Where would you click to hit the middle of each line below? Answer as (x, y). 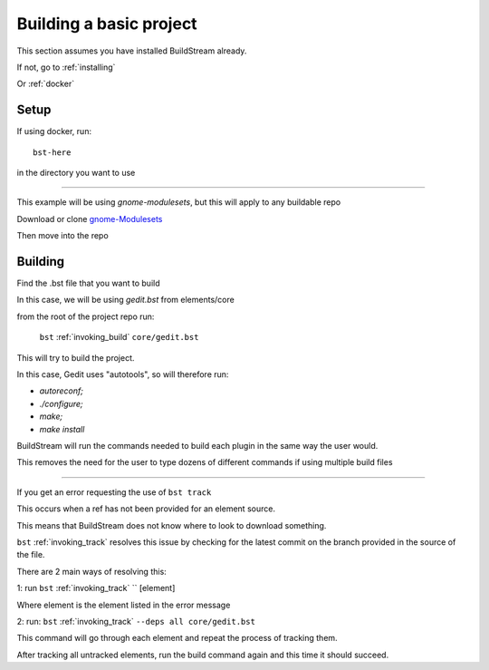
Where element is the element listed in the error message (124, 605)
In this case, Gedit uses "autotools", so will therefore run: (123, 374)
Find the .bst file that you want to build (88, 283)
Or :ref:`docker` (46, 84)
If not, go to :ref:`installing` (66, 67)
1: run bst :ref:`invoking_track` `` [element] (96, 588)
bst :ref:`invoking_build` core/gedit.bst (119, 337)
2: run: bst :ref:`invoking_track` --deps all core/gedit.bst (136, 621)
